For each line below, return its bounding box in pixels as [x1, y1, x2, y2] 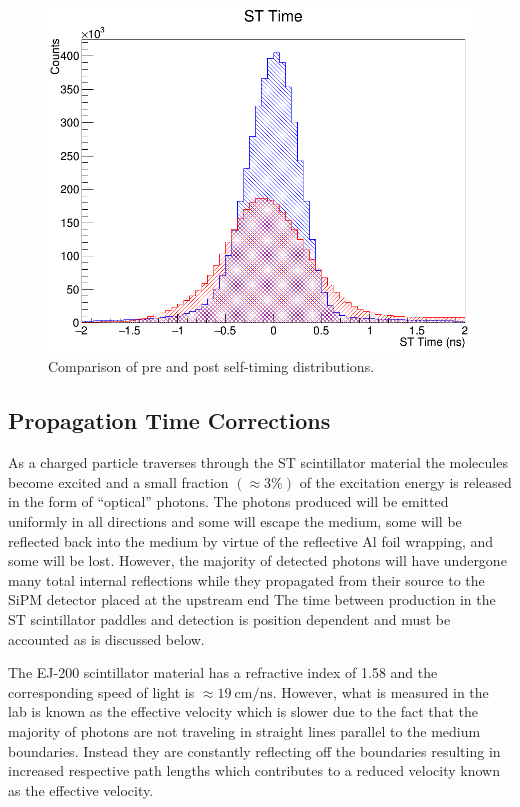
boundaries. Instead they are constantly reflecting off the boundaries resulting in [8, 740, 501, 761]
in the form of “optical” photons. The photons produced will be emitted [8, 491, 449, 512]
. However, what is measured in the [272, 681, 489, 702]
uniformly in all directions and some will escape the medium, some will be [8, 511, 462, 532]
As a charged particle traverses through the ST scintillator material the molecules [8, 452, 508, 473]
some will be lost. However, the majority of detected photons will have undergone [8, 550, 507, 571]
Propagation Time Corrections [8, 405, 331, 436]
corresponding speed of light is [8, 681, 195, 702]
